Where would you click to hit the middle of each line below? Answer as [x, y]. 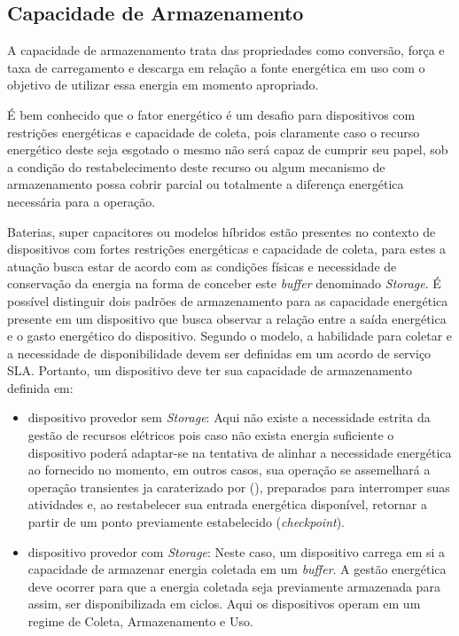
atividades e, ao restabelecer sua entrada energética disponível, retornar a [227, 504]
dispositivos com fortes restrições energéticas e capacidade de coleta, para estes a [227, 249]
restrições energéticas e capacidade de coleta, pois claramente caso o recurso [214, 132]
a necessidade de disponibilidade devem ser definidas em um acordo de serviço [219, 353]
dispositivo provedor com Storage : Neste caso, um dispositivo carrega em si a [237, 551]
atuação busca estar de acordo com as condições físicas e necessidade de [202, 266]
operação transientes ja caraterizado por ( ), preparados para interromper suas [239, 487]
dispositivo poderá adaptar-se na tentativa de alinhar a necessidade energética [240, 452]
